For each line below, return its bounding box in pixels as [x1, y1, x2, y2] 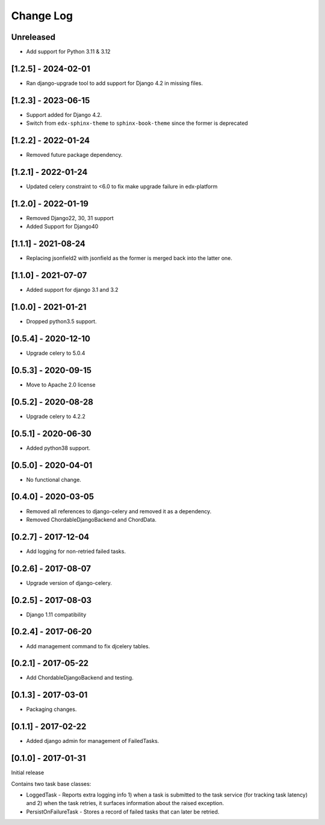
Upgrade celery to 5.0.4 [26, 350, 85, 356]
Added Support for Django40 [26, 223, 99, 230]
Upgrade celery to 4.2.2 [26, 413, 85, 420]
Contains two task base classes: [11, 780, 91, 787]
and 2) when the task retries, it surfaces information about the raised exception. [26, 800, 224, 807]
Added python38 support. [26, 444, 90, 452]
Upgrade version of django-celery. [26, 579, 113, 586]
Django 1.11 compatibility [26, 611, 87, 618]
